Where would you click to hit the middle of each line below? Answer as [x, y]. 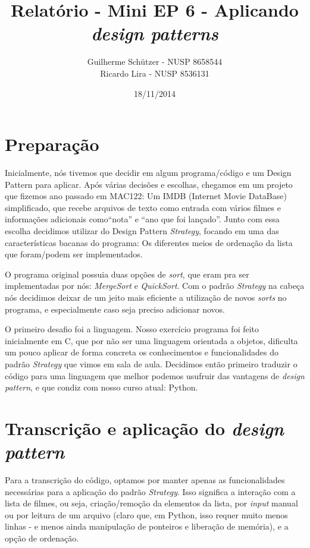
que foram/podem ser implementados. [74, 254]
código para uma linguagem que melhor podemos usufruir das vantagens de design [155, 375]
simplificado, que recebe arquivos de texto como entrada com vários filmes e [143, 207]
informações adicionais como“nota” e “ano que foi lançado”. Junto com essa [142, 219]
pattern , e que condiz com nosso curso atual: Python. [101, 387]
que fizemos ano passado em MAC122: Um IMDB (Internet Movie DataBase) [146, 196]
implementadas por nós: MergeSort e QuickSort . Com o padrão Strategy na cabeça [155, 286]
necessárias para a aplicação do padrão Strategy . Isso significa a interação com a [150, 491]
